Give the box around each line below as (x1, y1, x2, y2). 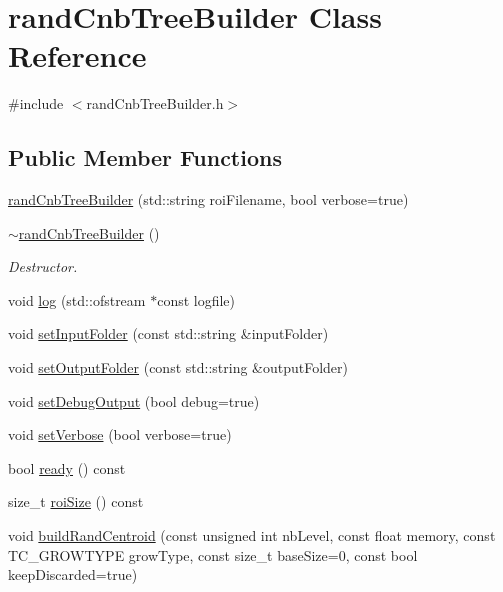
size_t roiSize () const (8, 491, 144, 512)
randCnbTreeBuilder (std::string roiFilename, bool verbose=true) (8, 189, 409, 210)
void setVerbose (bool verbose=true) (8, 424, 232, 445)
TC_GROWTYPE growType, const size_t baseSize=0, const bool (8, 544, 418, 565)
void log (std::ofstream (8, 289, 146, 310)
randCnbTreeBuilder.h (86, 93, 224, 114)
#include (8, 93, 64, 114)
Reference (8, 35, 147, 76)
